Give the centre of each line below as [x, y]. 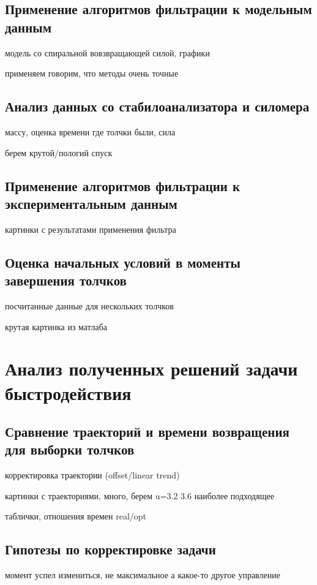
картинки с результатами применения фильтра [91, 229]
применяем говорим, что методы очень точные [92, 73]
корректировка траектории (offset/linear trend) [92, 475]
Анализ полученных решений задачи [151, 368]
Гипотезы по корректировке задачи [110, 549]
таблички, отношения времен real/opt [76, 516]
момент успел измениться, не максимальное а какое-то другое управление [143, 575]
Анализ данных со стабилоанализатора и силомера [157, 106]
